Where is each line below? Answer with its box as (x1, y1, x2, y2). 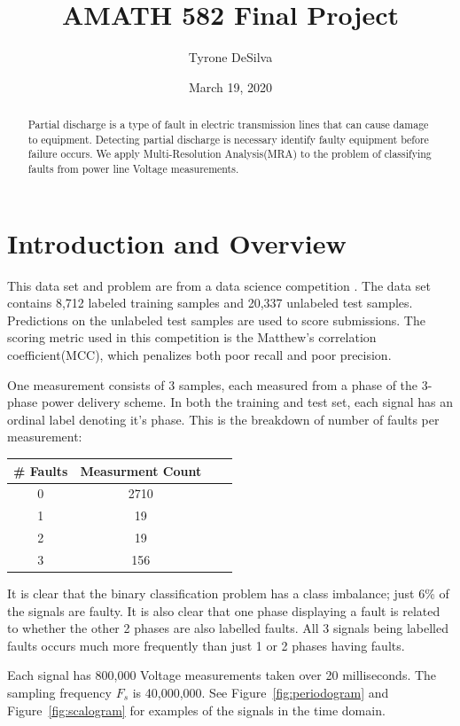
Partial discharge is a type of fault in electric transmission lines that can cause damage (27, 117, 429, 132)
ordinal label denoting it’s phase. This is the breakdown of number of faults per (7, 410, 440, 428)
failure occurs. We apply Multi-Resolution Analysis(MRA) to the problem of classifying (27, 146, 432, 161)
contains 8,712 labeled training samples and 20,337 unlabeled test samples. (7, 293, 413, 312)
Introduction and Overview (7, 224, 347, 261)
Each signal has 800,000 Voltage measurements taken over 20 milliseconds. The (7, 666, 437, 684)
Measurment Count (80, 461, 202, 480)
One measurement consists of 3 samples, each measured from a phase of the (7, 375, 418, 394)
